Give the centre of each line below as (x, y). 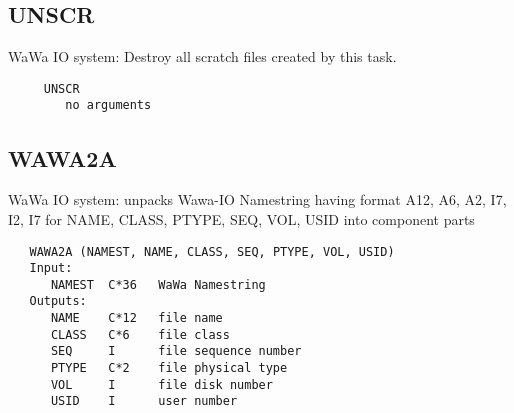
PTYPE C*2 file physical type (169, 368)
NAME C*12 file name (136, 318)
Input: (51, 268)
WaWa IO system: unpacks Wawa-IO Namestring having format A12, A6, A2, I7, (257, 199)
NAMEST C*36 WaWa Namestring (158, 284)
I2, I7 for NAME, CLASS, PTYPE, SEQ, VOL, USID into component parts (241, 218)
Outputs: (58, 301)
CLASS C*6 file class (140, 334)
